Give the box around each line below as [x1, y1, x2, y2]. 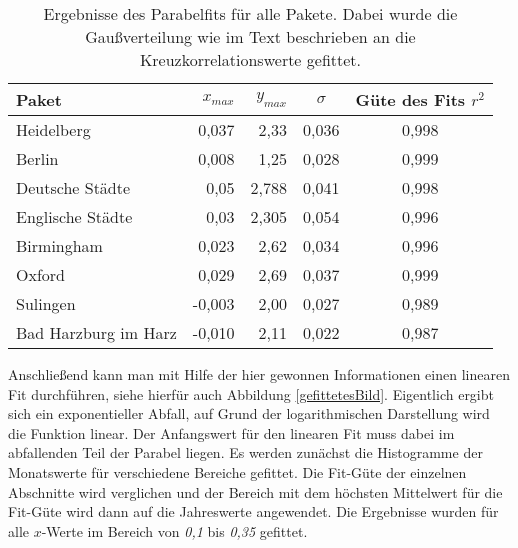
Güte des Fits [355, 88, 466, 111]
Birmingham [16, 234, 103, 257]
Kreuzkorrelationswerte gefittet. [139, 48, 362, 71]
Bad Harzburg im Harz [16, 321, 177, 344]
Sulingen [16, 292, 76, 315]
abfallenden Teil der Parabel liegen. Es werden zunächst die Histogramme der [8, 442, 483, 463]
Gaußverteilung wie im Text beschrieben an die [85, 25, 416, 48]
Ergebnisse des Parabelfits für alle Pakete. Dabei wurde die [43, 2, 458, 25]
